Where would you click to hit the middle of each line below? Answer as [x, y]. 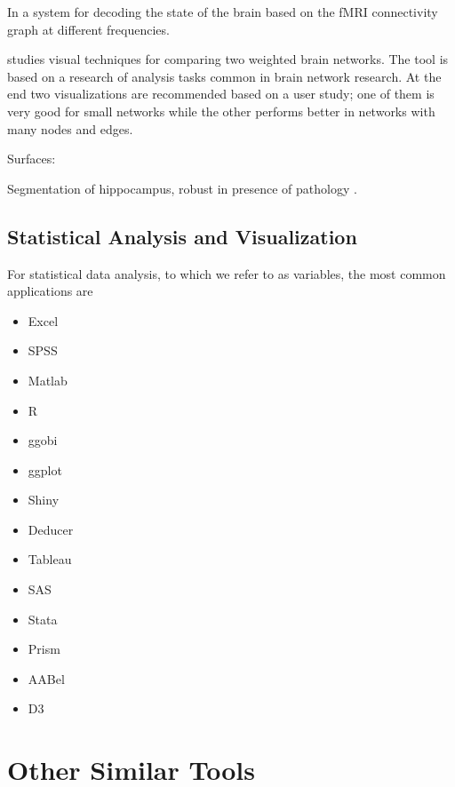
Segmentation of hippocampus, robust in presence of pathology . [182, 188]
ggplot [45, 469]
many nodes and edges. [70, 128]
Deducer [51, 529]
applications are [50, 291]
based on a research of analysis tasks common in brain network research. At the [224, 76]
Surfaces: [32, 159]
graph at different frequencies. [88, 29]
